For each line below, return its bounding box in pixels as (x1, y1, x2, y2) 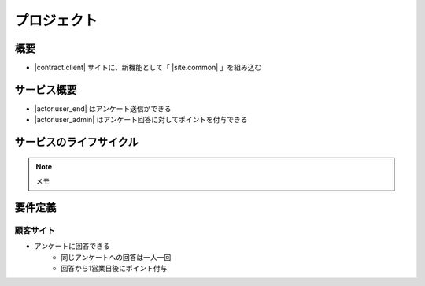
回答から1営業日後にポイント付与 (61, 264, 168, 273)
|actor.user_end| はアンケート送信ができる (34, 103, 172, 113)
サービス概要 (14, 83, 77, 96)
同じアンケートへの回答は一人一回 (61, 252, 172, 262)
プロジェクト (14, 12, 98, 29)
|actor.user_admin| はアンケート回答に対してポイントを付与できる (34, 115, 248, 124)
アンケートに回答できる (34, 241, 110, 251)
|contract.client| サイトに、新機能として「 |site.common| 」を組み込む (34, 63, 262, 72)
